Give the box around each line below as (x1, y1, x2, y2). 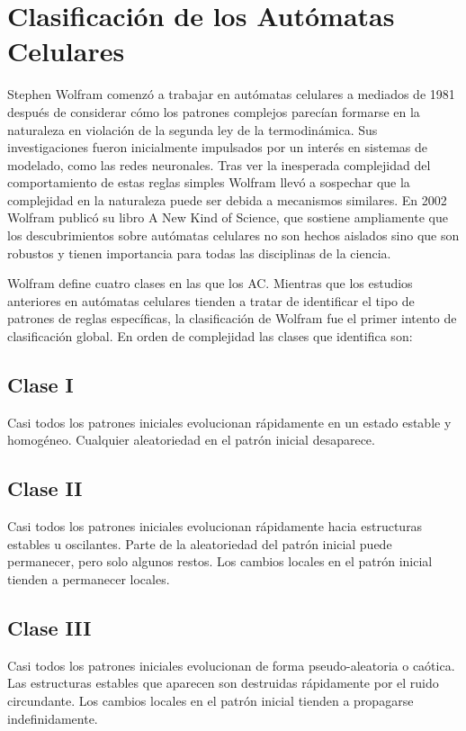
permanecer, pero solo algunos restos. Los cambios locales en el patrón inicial (7, 552, 433, 571)
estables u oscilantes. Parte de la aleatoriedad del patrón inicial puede (7, 534, 392, 553)
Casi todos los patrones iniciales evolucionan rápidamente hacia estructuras (7, 517, 423, 536)
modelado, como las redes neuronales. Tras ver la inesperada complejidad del (7, 155, 431, 174)
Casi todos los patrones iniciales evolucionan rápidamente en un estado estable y (7, 412, 452, 431)
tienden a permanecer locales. (7, 570, 170, 588)
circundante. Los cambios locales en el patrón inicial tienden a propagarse (7, 690, 414, 709)
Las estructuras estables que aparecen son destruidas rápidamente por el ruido (7, 673, 439, 692)
